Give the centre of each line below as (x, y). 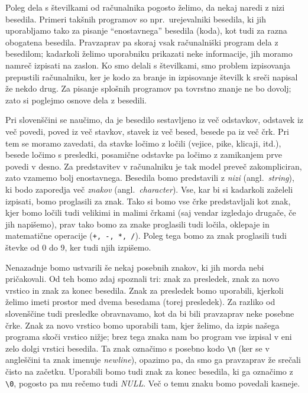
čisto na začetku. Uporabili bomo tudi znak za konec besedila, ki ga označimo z (149, 371)
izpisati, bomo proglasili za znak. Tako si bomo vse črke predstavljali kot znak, (148, 201)
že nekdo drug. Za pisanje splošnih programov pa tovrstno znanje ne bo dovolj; (148, 88)
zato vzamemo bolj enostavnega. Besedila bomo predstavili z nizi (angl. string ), (150, 178)
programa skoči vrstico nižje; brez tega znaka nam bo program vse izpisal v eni (149, 337)
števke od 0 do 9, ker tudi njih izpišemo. (78, 247)
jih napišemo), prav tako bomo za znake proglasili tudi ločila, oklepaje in (137, 224)
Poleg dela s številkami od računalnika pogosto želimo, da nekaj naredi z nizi (145, 7)
